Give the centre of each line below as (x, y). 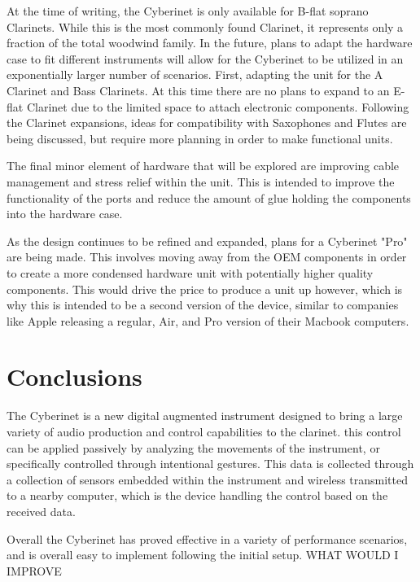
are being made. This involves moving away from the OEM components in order (207, 257)
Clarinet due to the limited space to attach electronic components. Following (218, 106)
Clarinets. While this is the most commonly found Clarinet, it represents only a (205, 26)
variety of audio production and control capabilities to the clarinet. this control (204, 431)
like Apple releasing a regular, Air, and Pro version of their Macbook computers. (208, 320)
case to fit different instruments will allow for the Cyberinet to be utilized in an (205, 58)
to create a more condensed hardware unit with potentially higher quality (190, 272)
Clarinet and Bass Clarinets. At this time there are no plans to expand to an (198, 90)
